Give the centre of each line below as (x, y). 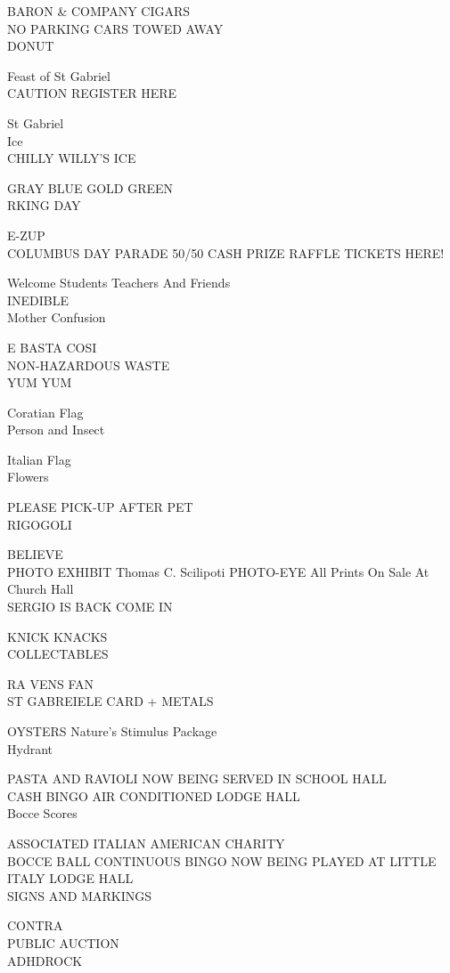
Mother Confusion (57, 317)
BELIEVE (35, 554)
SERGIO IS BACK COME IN (90, 607)
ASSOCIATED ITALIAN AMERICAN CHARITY (146, 843)
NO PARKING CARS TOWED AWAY (115, 28)
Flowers (28, 477)
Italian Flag (39, 459)
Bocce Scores (42, 813)
